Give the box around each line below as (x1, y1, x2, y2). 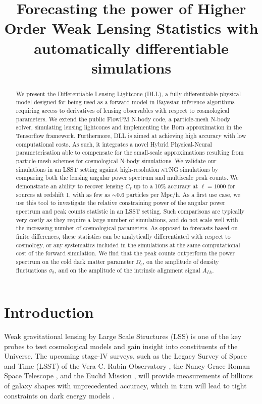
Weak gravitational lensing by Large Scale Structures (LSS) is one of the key (4, 331, 242, 342)
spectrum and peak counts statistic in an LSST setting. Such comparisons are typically (16, 207, 245, 215)
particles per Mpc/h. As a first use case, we (126, 190, 241, 198)
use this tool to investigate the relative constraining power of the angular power (16, 198, 226, 207)
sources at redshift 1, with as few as (16, 190, 110, 198)
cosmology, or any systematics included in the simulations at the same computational (16, 240, 240, 249)
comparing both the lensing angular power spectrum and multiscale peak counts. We (16, 173, 239, 182)
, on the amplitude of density (142, 257, 219, 265)
